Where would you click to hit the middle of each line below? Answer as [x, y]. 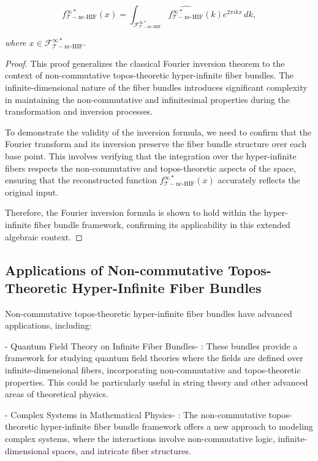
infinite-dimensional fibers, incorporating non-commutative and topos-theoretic [153, 370]
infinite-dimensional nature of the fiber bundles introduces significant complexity [156, 87]
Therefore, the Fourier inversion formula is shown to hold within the [133, 212]
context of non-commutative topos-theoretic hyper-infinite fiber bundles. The [150, 75]
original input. [32, 192]
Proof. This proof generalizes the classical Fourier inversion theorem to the [145, 63]
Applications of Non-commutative [114, 269]
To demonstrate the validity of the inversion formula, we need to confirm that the [158, 131]
